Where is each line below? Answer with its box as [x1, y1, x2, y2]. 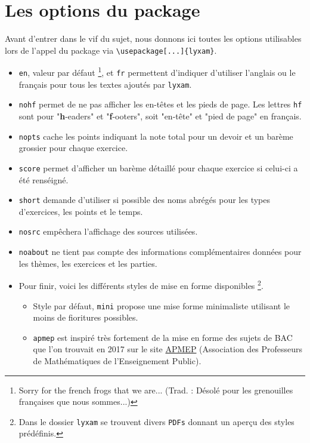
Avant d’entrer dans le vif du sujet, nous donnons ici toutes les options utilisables [5, 32, 302, 45]
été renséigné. [18, 173, 69, 186]
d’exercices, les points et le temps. [18, 205, 143, 217]
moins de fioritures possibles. [33, 311, 138, 324]
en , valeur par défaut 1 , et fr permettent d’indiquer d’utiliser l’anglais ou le [18, 64, 296, 79]
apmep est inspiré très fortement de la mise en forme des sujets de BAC [33, 331, 293, 343]
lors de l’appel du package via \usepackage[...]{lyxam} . [5, 44, 217, 56]
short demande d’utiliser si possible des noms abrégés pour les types [18, 193, 270, 206]
